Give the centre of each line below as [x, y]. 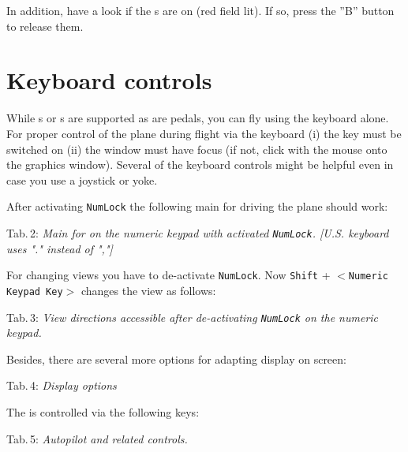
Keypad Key [35, 291]
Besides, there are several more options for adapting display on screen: [176, 359]
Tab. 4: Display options [62, 385]
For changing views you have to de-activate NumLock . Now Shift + [168, 275]
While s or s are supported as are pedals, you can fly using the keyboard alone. [198, 118]
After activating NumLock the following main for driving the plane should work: [197, 206]
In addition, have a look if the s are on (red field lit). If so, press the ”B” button [200, 10]
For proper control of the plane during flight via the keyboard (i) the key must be [204, 133]
